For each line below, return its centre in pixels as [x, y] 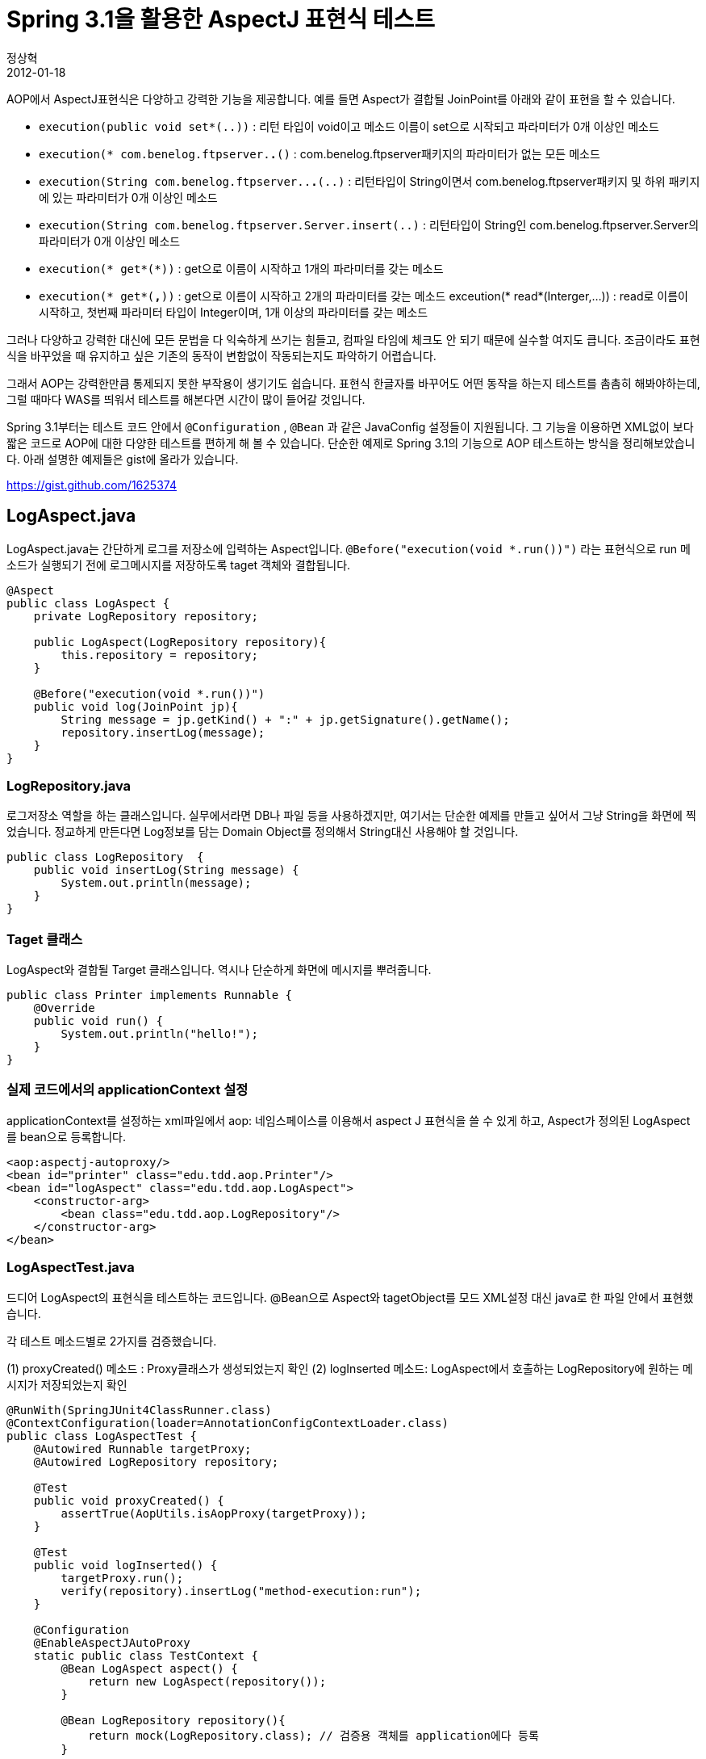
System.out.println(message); [156, 883]
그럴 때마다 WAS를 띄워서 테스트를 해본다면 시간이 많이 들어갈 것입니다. [186, 399]
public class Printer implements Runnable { [150, 995]
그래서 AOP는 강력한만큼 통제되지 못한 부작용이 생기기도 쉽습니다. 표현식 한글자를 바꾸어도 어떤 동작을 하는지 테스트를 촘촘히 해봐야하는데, [353, 383]
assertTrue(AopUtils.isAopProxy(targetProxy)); [214, 1513]
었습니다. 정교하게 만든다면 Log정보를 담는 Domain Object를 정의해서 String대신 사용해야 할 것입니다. [263, 832]
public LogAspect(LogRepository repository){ [180, 642]
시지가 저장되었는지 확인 [67, 1384]
